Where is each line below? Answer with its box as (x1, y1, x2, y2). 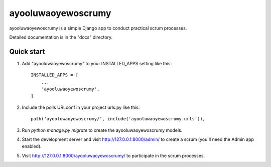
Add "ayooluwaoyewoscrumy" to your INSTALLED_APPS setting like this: (22, 60, 172, 66)
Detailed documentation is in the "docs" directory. (9, 34, 113, 40)
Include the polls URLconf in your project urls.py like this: (22, 104, 140, 110)
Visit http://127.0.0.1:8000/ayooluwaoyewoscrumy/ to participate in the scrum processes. (22, 152, 205, 158)
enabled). (22, 143, 42, 149)
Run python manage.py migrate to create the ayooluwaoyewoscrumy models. (22, 127, 183, 133)
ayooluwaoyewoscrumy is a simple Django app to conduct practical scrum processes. (9, 25, 187, 31)
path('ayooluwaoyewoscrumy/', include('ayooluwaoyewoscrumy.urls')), (31, 116, 206, 122)
